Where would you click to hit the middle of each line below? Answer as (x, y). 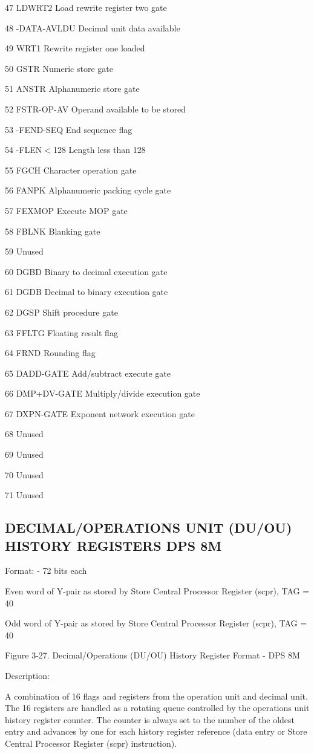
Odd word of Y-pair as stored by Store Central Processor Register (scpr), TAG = (156, 623)
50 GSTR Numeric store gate (59, 68)
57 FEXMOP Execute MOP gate (66, 210)
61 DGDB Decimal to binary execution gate (87, 292)
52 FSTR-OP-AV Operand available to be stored (96, 109)
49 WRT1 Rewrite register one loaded (75, 48)
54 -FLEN (24, 150)
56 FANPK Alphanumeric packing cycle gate (88, 190)
